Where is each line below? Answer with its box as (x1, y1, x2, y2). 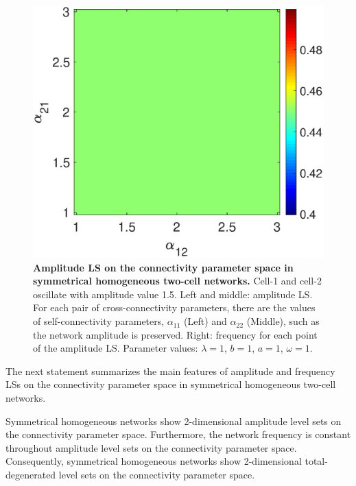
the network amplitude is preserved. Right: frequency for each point (33, 327, 318, 341)
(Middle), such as (246, 314, 320, 328)
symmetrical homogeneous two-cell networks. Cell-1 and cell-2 (33, 274, 322, 288)
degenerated (5, 467, 56, 481)
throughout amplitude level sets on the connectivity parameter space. (5, 440, 297, 454)
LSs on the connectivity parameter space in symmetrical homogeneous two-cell (5, 377, 336, 391)
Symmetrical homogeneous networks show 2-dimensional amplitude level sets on (5, 413, 342, 428)
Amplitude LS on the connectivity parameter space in (33, 260, 294, 274)
